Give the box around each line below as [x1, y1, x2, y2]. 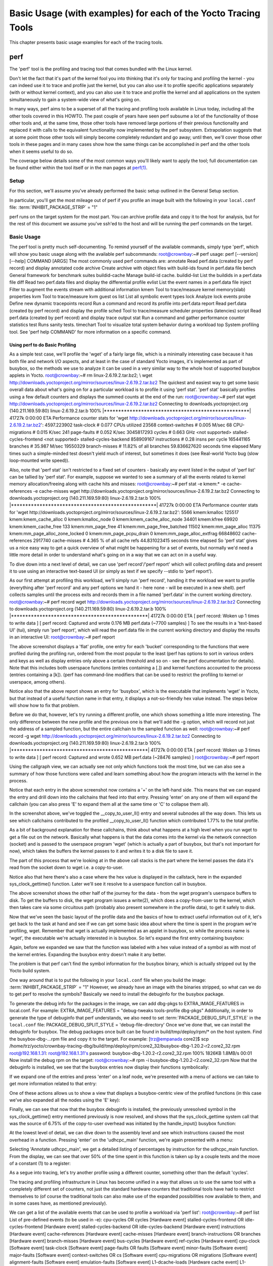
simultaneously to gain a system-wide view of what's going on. [9, 96, 141, 102]
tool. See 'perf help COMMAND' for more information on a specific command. [9, 329, 171, 335]
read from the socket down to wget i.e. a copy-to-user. [9, 864, 124, 871]
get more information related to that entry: [9, 1081, 97, 1087]
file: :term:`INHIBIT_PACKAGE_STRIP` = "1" [9, 204, 98, 210]
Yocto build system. [9, 968, 51, 974]
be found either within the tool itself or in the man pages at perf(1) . [9, 165, 148, 171]
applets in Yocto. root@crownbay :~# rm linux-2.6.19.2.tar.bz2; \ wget [9, 372, 153, 378]
